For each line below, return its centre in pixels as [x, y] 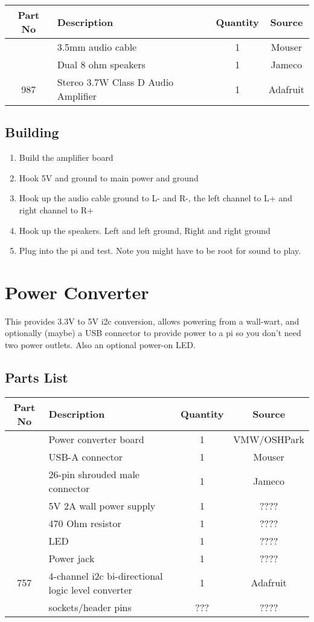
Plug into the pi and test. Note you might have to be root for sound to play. [160, 251]
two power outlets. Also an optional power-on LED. [100, 345]
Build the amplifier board [66, 157]
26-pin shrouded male [94, 474]
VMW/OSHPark [269, 439]
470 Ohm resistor [85, 523]
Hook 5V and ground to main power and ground [109, 177]
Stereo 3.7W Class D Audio [115, 82]
